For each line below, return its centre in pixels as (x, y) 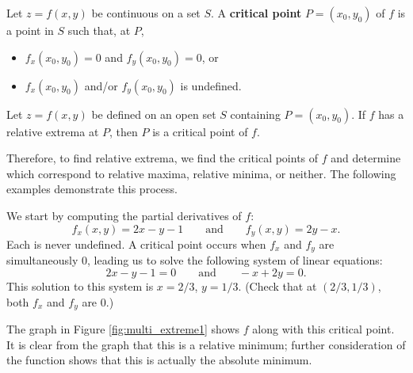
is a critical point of (200, 131)
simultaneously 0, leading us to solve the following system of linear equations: (195, 260)
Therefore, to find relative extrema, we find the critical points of (163, 158)
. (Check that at (277, 286)
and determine (366, 158)
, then (124, 131)
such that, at (99, 30)
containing (255, 114)
